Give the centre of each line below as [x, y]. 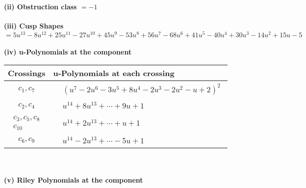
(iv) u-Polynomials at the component [68, 52]
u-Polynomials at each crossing [114, 73]
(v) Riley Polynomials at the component [74, 180]
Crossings [27, 73]
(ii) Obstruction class [40, 6]
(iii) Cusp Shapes [34, 26]
